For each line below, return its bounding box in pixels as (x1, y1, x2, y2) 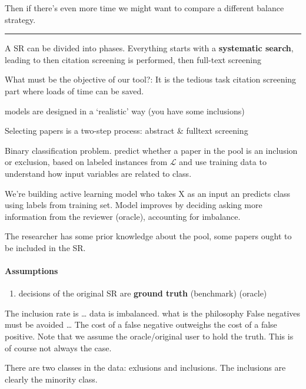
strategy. (5, 13, 36, 25)
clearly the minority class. (5, 372, 98, 385)
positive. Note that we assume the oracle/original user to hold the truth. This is (5, 330, 294, 342)
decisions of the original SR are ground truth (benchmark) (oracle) (18, 287, 267, 299)
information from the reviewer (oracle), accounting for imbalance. (5, 210, 241, 222)
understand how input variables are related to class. (5, 167, 192, 179)
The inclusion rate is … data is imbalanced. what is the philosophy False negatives (5, 306, 301, 319)
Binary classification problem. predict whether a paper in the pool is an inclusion (5, 144, 298, 156)
